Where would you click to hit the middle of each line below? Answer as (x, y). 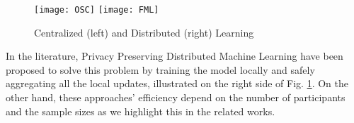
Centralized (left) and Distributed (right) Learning (144, 32)
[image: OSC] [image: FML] (97, 10)
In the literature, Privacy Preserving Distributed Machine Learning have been (175, 56)
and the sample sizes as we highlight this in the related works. (141, 111)
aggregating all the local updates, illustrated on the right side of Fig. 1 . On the (177, 83)
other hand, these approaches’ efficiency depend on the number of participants (176, 97)
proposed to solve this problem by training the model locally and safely (160, 69)
